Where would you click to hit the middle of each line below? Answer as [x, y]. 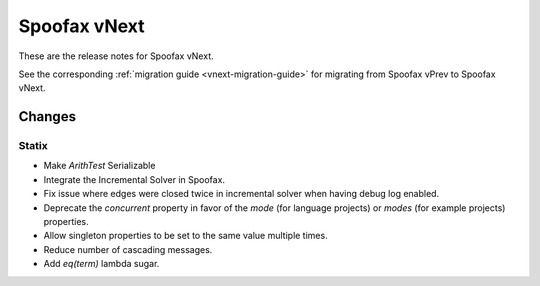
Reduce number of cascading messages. [128, 249]
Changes [47, 116]
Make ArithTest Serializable [99, 166]
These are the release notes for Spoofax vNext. [116, 56]
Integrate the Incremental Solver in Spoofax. [134, 179]
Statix [33, 146]
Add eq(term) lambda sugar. [101, 264]
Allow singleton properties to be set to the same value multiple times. [186, 236]
